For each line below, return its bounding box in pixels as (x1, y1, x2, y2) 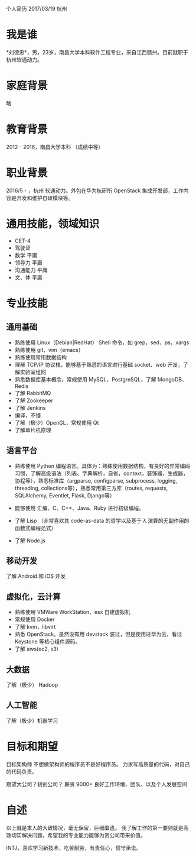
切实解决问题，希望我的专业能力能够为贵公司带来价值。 (11, 832, 146, 839)
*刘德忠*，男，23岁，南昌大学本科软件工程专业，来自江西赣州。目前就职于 (6, 48, 189, 56)
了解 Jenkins (14, 404, 46, 411)
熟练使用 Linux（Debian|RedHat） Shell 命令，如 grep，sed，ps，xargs (14, 339, 190, 346)
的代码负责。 (6, 768, 37, 775)
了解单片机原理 (14, 426, 51, 434)
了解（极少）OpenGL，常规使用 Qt (14, 419, 99, 426)
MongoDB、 (157, 376, 187, 383)
